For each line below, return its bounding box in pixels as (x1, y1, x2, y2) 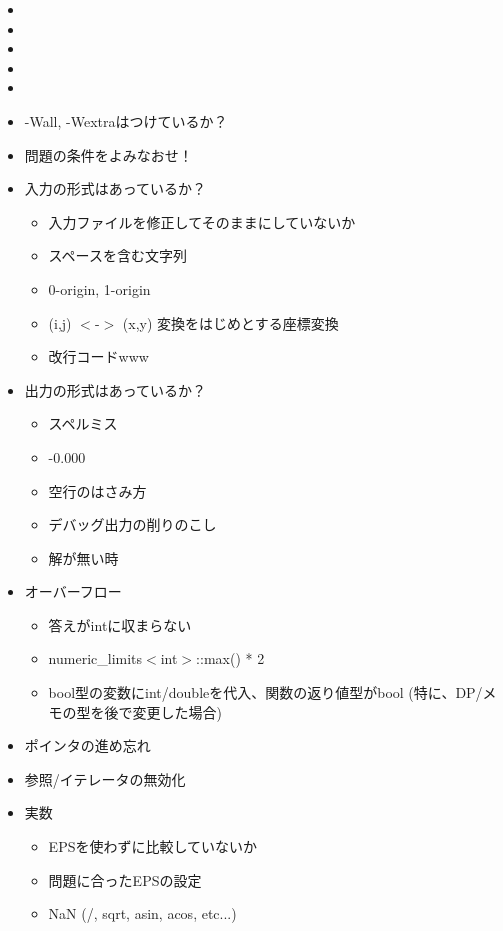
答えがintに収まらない (48, 614, 192, 635)
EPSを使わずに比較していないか (48, 836, 258, 857)
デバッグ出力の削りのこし (48, 514, 217, 535)
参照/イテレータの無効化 (24, 768, 186, 789)
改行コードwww (48, 346, 149, 367)
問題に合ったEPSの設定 (48, 869, 202, 890)
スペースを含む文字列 (48, 245, 187, 266)
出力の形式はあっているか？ (24, 379, 207, 400)
